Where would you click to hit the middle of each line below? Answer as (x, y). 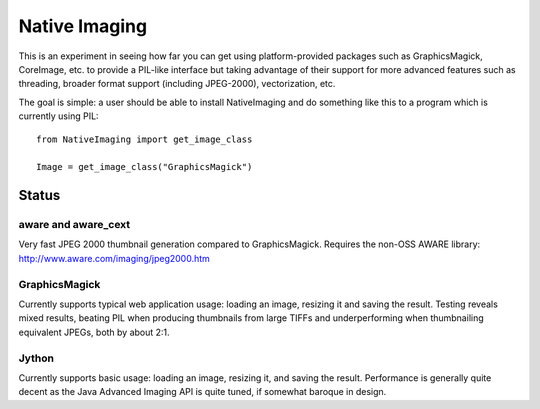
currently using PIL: (58, 116)
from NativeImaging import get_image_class (144, 139)
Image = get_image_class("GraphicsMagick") (144, 167)
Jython (36, 358)
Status (39, 195)
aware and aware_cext (74, 225)
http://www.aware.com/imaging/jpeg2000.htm (114, 258)
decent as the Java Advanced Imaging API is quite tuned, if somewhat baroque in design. (202, 392)
